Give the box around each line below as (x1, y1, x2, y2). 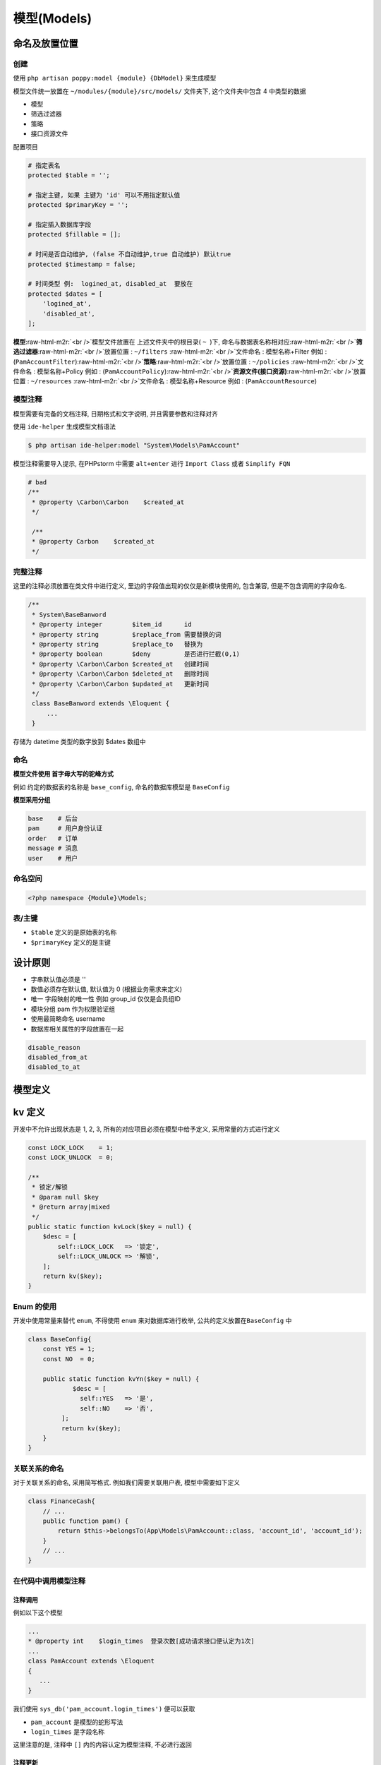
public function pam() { (42, 1516, 129, 1525)
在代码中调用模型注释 (13, 1576, 86, 1586)
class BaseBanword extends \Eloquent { (32, 700, 169, 707)
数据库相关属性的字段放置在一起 (30, 1024, 123, 1033)
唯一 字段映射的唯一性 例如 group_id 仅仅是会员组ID (30, 995, 181, 1003)
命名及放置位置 (13, 37, 78, 49)
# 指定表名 (28, 161, 61, 169)
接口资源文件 (30, 129, 68, 138)
